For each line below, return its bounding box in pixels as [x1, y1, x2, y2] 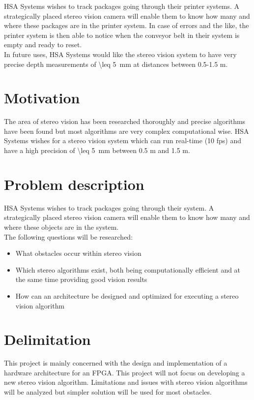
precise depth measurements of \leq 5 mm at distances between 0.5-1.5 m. [4, 59, 228, 69]
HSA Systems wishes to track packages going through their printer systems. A [4, 1, 240, 11]
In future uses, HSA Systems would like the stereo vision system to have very [4, 49, 237, 59]
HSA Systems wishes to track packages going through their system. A [4, 202, 214, 213]
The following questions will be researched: [4, 231, 133, 242]
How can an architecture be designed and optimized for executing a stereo [15, 290, 239, 301]
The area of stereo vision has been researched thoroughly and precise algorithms [4, 116, 246, 126]
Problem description [4, 174, 144, 194]
